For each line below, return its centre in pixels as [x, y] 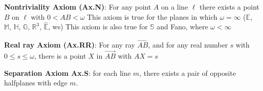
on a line [174, 7]
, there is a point [60, 56]
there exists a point [229, 7]
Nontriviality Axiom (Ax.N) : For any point [78, 7]
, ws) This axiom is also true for [98, 27]
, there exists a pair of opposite [187, 73]
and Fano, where [182, 27]
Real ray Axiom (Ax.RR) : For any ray [70, 45]
